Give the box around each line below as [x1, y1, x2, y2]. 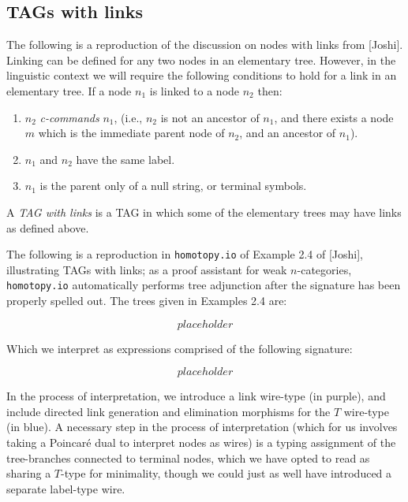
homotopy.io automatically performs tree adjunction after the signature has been [6, 277, 401, 293]
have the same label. [76, 151, 175, 167]
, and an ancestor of [239, 125, 336, 141]
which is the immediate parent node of [38, 125, 225, 141]
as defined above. [6, 219, 89, 236]
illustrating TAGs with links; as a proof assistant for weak [6, 261, 287, 277]
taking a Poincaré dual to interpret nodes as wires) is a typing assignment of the [6, 434, 396, 451]
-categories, [297, 261, 352, 277]
